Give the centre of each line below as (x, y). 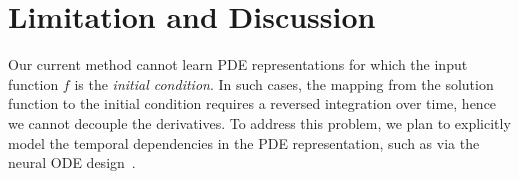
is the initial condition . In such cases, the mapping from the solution (284, 83)
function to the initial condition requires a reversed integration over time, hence (252, 103)
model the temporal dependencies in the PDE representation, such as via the (244, 142)
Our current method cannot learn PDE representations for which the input (238, 64)
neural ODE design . (72, 162)
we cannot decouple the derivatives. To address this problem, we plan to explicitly (259, 122)
